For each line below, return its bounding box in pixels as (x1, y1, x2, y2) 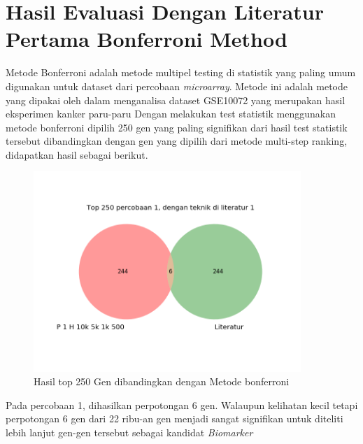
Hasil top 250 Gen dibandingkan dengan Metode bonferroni (34, 374, 290, 389)
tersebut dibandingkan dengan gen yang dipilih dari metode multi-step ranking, (6, 134, 348, 148)
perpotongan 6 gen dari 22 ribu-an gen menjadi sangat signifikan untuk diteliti (6, 411, 343, 426)
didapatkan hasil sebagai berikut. (6, 147, 148, 162)
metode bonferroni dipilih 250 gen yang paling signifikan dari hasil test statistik (6, 120, 348, 134)
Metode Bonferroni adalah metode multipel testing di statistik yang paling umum (6, 65, 356, 80)
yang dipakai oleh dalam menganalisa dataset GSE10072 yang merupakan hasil (6, 92, 346, 107)
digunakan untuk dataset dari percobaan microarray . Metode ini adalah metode (6, 78, 348, 93)
